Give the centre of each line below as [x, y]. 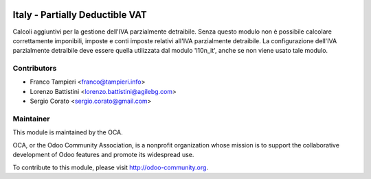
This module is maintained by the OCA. [68, 132]
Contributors [35, 69]
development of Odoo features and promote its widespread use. [103, 155]
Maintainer [31, 119]
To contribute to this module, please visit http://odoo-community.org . [111, 167]
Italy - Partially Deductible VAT [80, 15]
